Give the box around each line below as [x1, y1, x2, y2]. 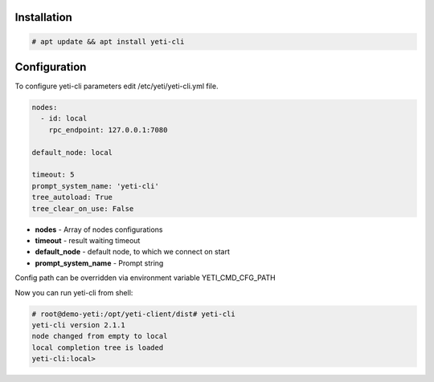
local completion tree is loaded [31, 343, 164, 352]
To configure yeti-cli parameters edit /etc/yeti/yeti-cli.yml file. [14, 81, 219, 91]
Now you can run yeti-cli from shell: [14, 287, 133, 297]
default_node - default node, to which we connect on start [35, 247, 231, 257]
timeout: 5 [31, 170, 75, 180]
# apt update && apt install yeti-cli [31, 37, 185, 46]
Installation [14, 10, 72, 24]
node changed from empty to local [31, 331, 168, 341]
